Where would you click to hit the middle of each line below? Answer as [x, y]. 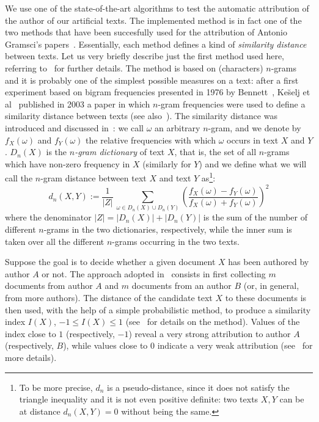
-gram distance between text [94, 177]
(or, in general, [271, 286]
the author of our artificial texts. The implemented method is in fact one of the [153, 20]
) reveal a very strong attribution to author [210, 333]
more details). [31, 357]
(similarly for [167, 163]
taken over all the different [55, 241]
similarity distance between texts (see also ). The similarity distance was [141, 116]
